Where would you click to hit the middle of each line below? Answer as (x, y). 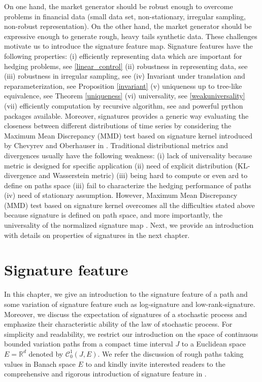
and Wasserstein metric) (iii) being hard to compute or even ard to (143, 175)
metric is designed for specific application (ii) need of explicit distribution (119, 165)
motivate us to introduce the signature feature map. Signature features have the (128, 46)
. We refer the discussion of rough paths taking (171, 353)
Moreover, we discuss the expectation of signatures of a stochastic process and (126, 314)
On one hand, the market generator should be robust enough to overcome (119, 6)
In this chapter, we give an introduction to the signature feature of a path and (126, 294)
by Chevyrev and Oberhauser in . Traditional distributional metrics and (116, 145)
